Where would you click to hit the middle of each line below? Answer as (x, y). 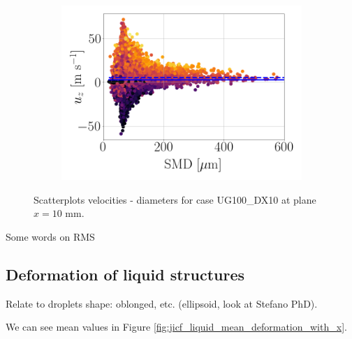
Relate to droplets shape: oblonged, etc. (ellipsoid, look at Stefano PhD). (162, 303)
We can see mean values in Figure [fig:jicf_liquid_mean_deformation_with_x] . (176, 327)
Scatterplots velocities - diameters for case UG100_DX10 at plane (175, 199)
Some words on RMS (50, 236)
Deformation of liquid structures (125, 274)
